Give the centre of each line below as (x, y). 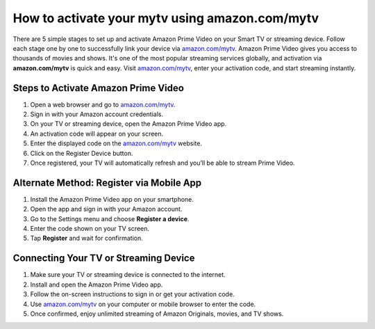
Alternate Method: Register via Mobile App (107, 183)
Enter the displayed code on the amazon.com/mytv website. (116, 143)
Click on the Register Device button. (82, 153)
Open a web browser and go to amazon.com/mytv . (103, 104)
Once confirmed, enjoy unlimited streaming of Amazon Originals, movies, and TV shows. (157, 314)
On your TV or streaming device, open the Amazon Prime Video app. (128, 124)
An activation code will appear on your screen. (97, 134)
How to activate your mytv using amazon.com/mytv (166, 18)
